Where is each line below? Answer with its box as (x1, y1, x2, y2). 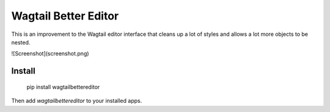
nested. (11, 38, 31, 46)
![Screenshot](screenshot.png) (11, 50, 89, 57)
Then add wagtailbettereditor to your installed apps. (11, 97, 142, 105)
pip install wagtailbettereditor (26, 83, 100, 91)
